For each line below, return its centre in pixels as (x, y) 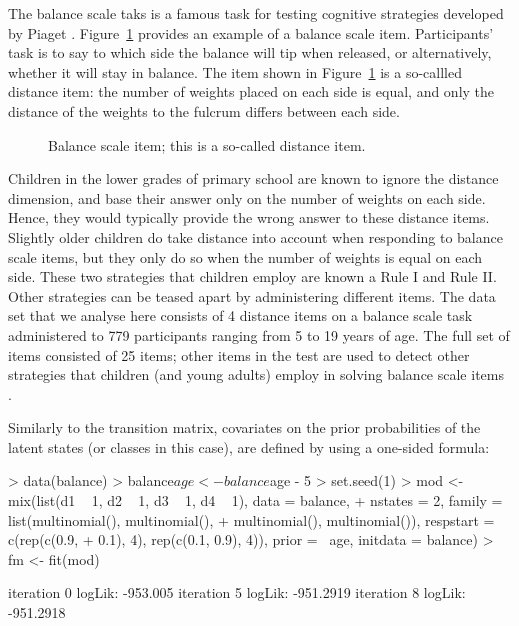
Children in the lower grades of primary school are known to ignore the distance (253, 178)
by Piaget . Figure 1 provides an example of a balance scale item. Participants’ (251, 32)
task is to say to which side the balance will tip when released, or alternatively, (250, 52)
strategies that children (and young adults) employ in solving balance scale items (256, 374)
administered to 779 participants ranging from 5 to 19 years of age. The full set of (259, 334)
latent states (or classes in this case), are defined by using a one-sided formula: (249, 446)
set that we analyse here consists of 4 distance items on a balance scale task (240, 315)
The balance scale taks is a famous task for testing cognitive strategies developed (256, 13)
